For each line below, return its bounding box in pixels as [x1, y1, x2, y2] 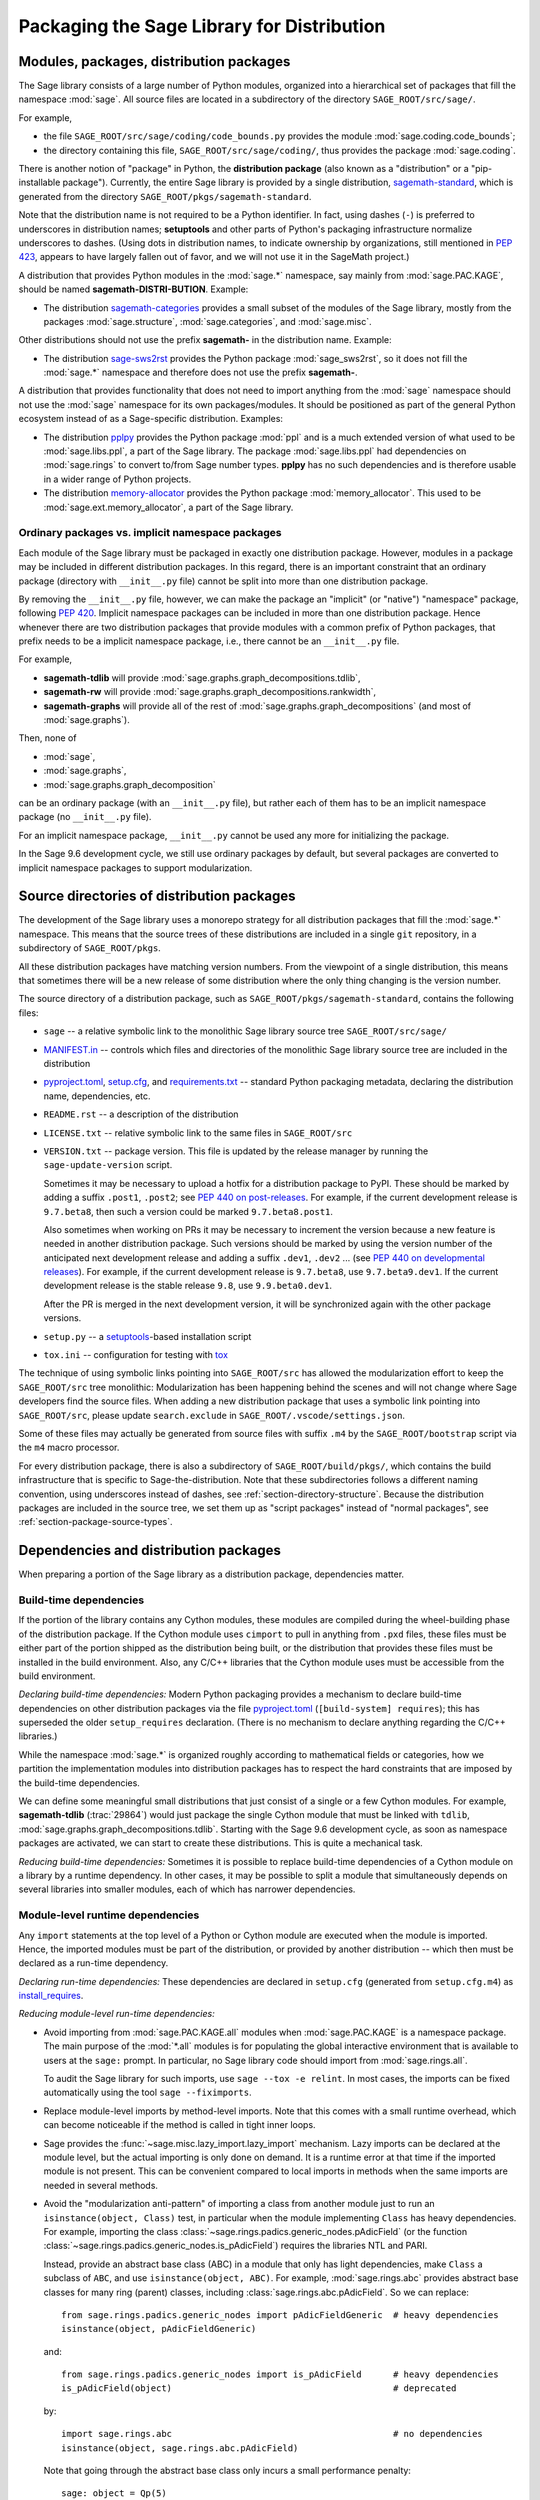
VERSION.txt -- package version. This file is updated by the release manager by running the [43, 1145, 429, 1157]
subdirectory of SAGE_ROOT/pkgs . [18, 942, 162, 954]
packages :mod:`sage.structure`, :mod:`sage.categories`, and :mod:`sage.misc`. [43, 315, 372, 327]
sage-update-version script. [43, 1159, 173, 1171]
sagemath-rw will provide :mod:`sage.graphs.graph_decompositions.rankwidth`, [43, 686, 377, 698]
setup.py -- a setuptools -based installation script [43, 1330, 252, 1342]
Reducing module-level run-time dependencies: [18, 2008, 215, 2020]
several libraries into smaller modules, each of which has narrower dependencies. [18, 1883, 356, 1895]
